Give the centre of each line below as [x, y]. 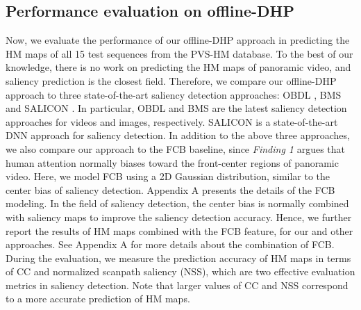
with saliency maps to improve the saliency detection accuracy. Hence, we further [179, 217]
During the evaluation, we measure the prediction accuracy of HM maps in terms [178, 258]
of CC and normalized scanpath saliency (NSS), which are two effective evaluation [180, 271]
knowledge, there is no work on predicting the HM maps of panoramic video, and [178, 67]
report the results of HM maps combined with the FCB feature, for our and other [179, 230]
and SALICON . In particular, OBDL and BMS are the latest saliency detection [176, 108]
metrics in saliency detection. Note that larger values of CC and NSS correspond [177, 285]
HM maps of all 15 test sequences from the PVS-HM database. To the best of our [179, 53]
